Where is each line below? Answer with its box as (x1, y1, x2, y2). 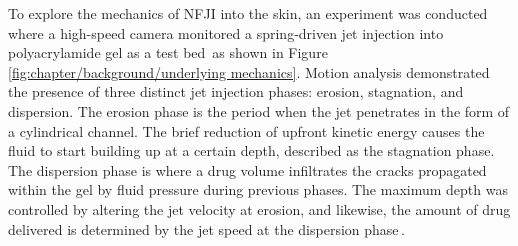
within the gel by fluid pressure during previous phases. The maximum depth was (8, 179, 508, 200)
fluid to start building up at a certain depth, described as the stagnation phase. (8, 140, 495, 161)
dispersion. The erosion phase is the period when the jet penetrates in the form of (8, 100, 510, 121)
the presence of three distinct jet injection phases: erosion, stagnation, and (8, 81, 464, 102)
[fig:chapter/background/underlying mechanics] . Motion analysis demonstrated (8, 61, 490, 82)
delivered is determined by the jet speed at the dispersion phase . (8, 218, 405, 239)
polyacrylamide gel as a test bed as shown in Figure (8, 42, 328, 63)
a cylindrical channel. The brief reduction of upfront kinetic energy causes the (8, 120, 485, 141)
